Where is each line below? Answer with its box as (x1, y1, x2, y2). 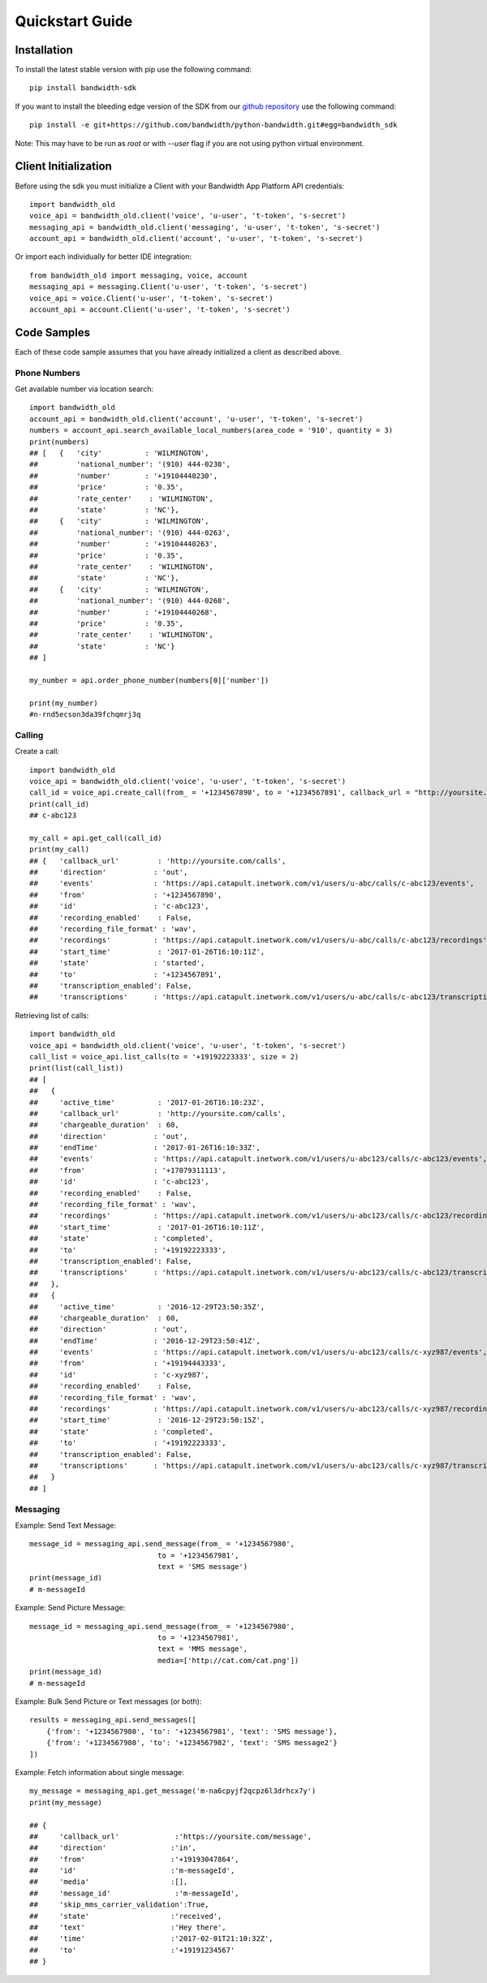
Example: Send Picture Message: (15, 1603, 126, 1613)
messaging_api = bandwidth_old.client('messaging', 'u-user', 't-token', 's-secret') (29, 222, 381, 231)
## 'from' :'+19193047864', (29, 1855, 239, 1864)
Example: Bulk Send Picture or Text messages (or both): (15, 1696, 202, 1706)
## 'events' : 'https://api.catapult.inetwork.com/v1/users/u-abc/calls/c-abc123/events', (29, 879, 475, 888)
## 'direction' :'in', (29, 1843, 196, 1852)
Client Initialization (15, 159, 113, 174)
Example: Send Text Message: (15, 1520, 117, 1530)
